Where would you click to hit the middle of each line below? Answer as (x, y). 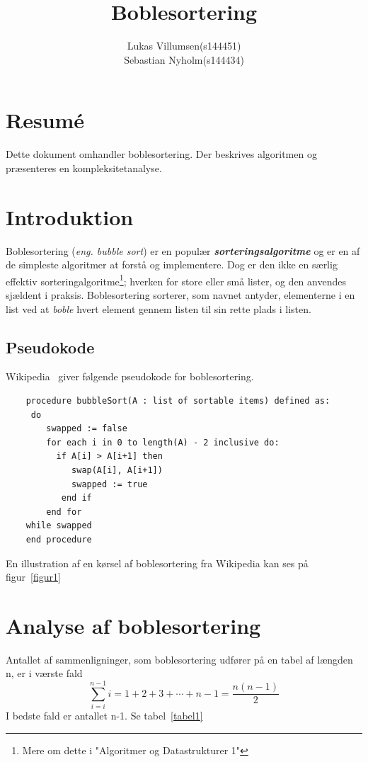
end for (64, 512)
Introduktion (70, 216)
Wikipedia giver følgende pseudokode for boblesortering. (130, 376)
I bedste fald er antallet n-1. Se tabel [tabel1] (104, 716)
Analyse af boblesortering (133, 625)
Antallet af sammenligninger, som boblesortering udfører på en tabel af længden (179, 659)
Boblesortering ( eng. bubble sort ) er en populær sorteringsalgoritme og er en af (183, 250)
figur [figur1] (33, 577)
